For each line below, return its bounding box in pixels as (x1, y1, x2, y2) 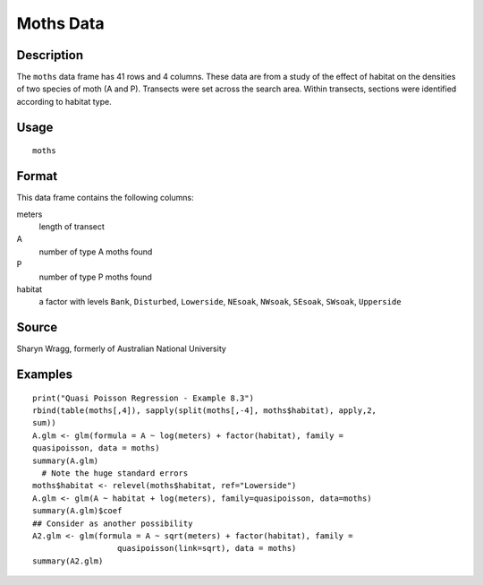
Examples (16, 367, 73, 382)
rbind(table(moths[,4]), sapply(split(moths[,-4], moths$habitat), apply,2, (32, 405, 377, 416)
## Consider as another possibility (32, 518, 193, 529)
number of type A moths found (38, 246, 153, 257)
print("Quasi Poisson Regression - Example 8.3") (32, 392, 255, 403)
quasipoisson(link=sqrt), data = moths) (116, 543, 297, 554)
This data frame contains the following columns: (16, 193, 194, 203)
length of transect (38, 220, 105, 232)
